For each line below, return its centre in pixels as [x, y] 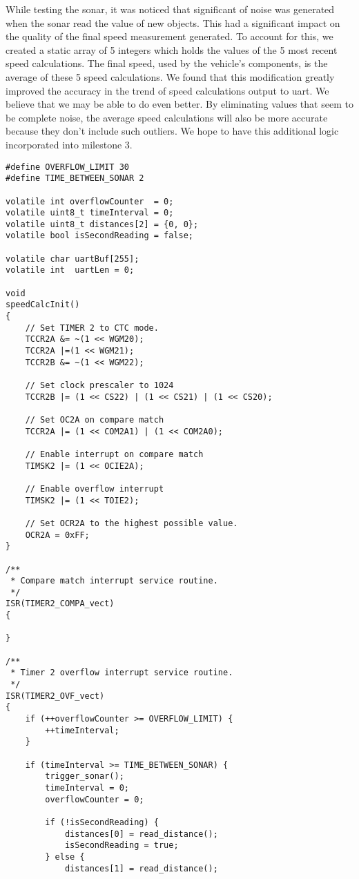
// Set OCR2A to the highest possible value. [132, 523]
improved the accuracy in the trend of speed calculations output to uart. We [167, 90]
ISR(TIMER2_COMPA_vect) [60, 604]
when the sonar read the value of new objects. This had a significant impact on [173, 22]
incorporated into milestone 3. [69, 144]
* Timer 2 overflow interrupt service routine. [122, 673]
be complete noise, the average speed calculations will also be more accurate [167, 117]
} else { [65, 857]
